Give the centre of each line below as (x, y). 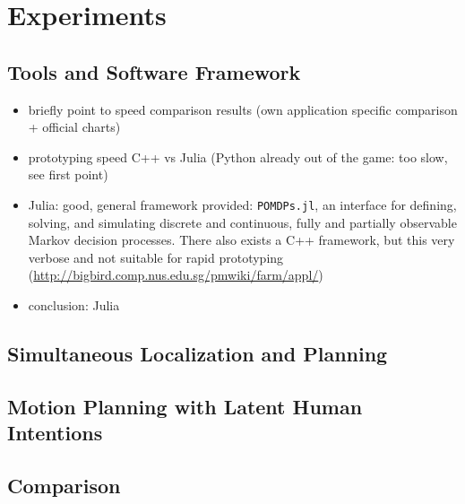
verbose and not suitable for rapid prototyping (156, 257)
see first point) (68, 174)
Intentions (55, 433)
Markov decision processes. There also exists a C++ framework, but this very (241, 240)
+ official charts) (74, 127)
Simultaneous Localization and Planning (198, 353)
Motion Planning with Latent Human (185, 406)
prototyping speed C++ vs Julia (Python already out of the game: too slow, (238, 156)
